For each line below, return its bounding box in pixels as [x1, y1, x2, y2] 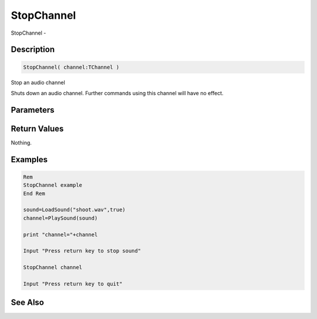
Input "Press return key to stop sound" [23, 247, 141, 254]
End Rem [23, 190, 45, 197]
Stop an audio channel [11, 79, 66, 86]
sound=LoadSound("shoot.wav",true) [23, 206, 126, 213]
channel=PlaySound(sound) [23, 214, 98, 221]
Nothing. [11, 139, 32, 146]
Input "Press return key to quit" [23, 280, 123, 287]
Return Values [11, 123, 64, 133]
